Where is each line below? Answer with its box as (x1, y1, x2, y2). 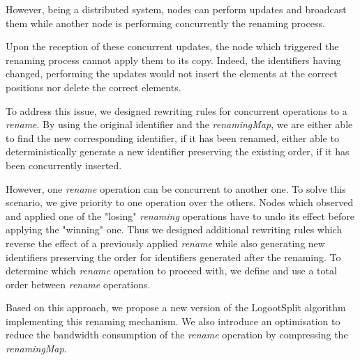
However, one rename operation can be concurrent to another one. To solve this (6, 181, 346, 196)
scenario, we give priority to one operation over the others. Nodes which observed (6, 195, 354, 210)
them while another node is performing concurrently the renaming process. (6, 15, 325, 30)
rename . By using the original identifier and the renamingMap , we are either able (6, 117, 353, 132)
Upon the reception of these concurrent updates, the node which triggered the (6, 39, 339, 54)
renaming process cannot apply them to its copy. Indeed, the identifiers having (6, 52, 341, 67)
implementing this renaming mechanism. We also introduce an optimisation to (6, 313, 340, 328)
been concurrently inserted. (6, 157, 122, 172)
